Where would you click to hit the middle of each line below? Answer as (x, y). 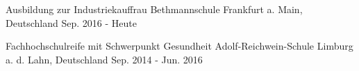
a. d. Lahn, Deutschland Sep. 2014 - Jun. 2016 (104, 59)
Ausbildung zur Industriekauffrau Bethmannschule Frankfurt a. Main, (154, 9)
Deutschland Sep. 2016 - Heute (71, 22)
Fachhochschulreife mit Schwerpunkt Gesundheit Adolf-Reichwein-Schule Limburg (179, 46)
